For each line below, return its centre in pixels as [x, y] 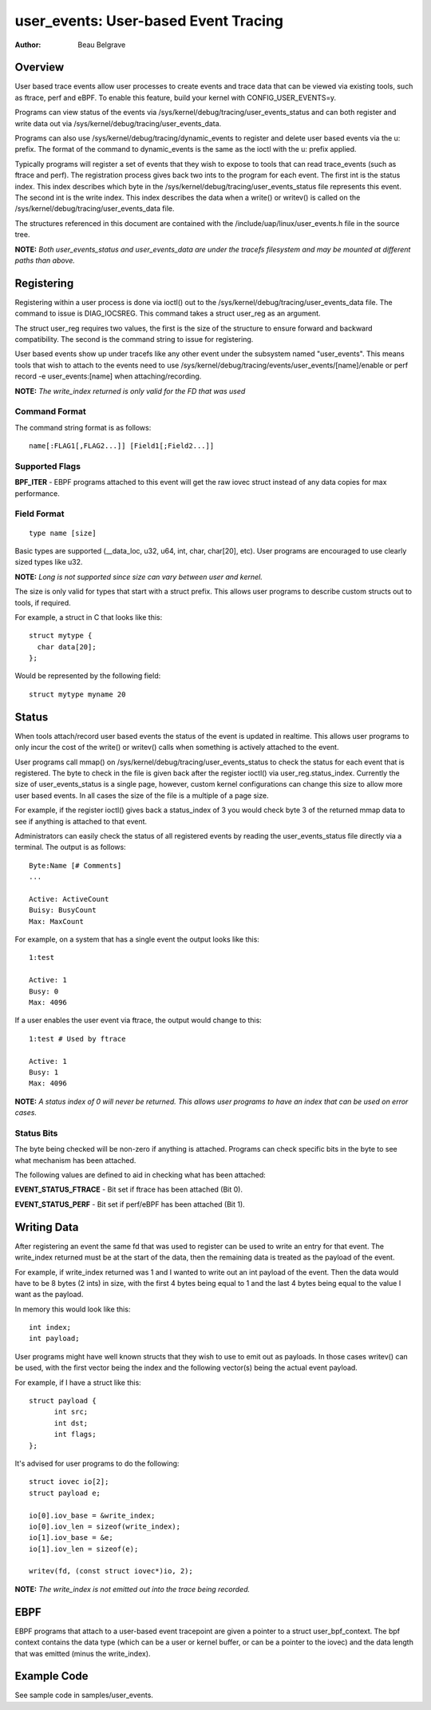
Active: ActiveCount [69, 899]
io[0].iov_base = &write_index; [92, 1515]
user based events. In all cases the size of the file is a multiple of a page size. [142, 795]
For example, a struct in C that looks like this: [89, 617]
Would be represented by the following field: [88, 676]
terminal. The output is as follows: [71, 847]
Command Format [51, 411]
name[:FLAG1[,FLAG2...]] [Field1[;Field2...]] [122, 446]
